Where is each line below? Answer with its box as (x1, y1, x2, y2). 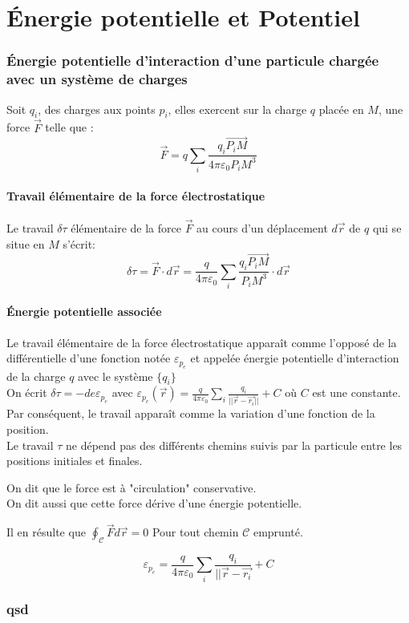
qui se (372, 219, 402, 236)
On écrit (6, 384, 47, 401)
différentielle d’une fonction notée (6, 350, 171, 366)
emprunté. (253, 524, 303, 540)
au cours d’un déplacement (196, 219, 328, 236)
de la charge (6, 367, 66, 384)
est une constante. (312, 384, 401, 401)
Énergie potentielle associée (6, 303, 162, 320)
